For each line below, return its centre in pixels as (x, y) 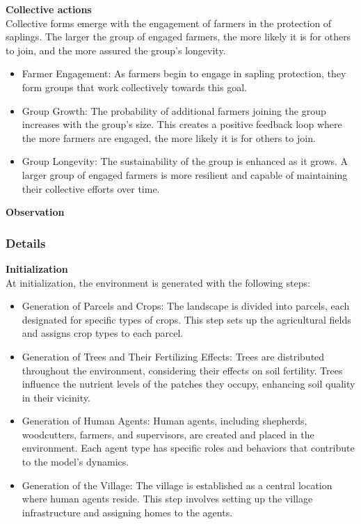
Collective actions (49, 9)
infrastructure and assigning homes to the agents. (127, 512)
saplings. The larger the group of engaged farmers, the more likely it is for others (178, 37)
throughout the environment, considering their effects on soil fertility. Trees (182, 370)
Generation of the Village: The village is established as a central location (177, 485)
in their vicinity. (56, 397)
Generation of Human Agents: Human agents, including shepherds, (165, 421)
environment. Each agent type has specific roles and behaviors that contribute (188, 448)
